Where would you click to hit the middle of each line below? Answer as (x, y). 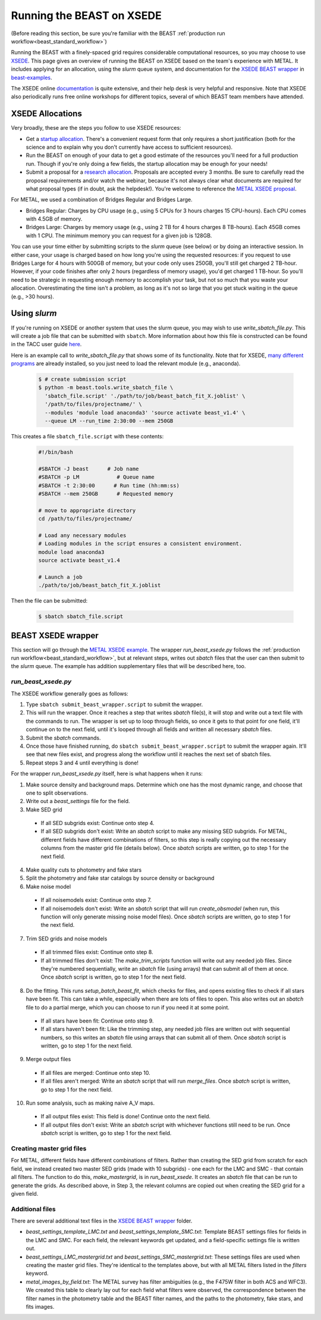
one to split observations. (57, 793)
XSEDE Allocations (47, 114)
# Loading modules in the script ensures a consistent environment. (140, 544)
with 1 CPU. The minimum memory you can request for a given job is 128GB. (119, 236)
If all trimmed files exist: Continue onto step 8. (97, 952)
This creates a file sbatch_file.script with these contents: (87, 436)
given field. (25, 1193)
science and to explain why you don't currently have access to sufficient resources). (129, 147)
